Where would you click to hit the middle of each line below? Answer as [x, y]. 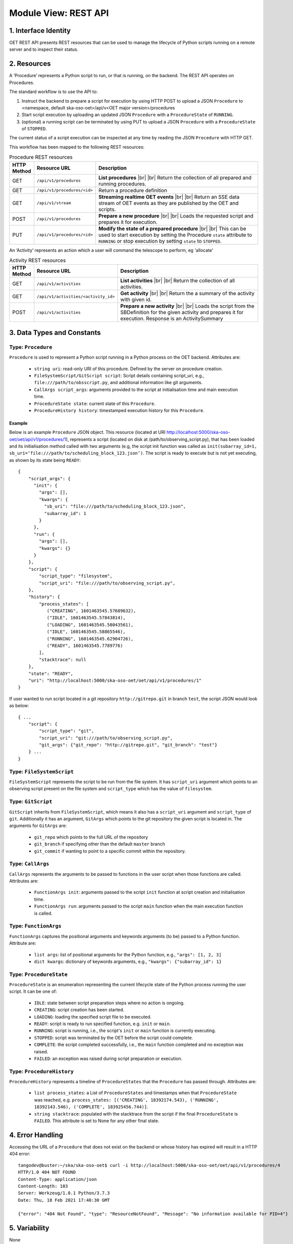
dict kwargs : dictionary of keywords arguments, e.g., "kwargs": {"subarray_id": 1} [128, 961]
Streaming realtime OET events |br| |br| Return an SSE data [169, 197]
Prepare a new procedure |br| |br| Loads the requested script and [176, 215]
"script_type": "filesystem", [76, 576]
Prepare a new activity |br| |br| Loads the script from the [187, 306]
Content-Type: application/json [57, 1179]
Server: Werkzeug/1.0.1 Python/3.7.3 [64, 1193]
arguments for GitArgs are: [38, 826]
